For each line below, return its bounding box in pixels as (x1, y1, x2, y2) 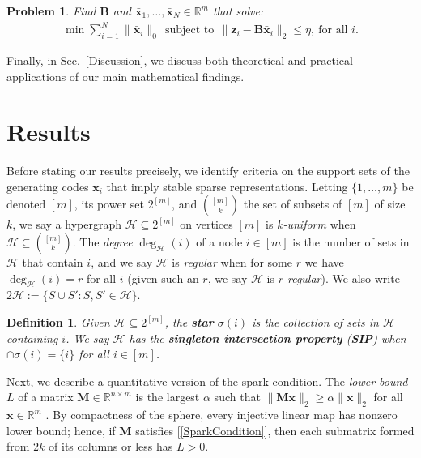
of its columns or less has (49, 438, 173, 455)
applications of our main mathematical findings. (6, 67, 245, 84)
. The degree (72, 233, 133, 250)
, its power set (74, 195, 144, 212)
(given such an (127, 269, 199, 286)
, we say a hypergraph (12, 216, 122, 233)
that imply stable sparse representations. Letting (106, 178, 348, 195)
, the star (164, 314, 214, 330)
